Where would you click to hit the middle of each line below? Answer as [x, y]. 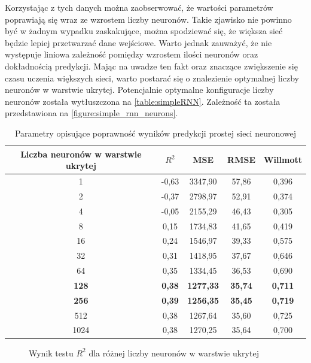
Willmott [283, 160]
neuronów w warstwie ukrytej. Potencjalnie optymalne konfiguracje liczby [139, 90]
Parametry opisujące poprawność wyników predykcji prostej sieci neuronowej [155, 133]
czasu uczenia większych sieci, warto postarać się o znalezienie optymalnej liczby [152, 78]
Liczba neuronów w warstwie [81, 154]
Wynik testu [51, 353]
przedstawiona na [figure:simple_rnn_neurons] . [92, 113]
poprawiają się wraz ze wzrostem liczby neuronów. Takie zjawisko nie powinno [148, 19]
